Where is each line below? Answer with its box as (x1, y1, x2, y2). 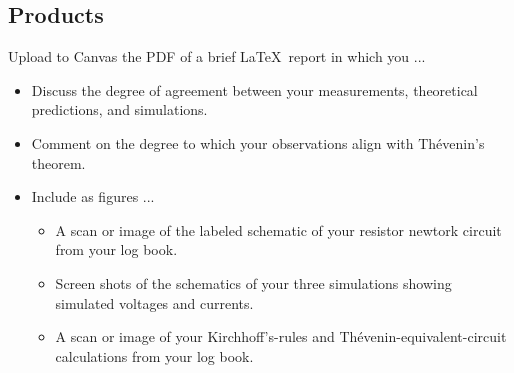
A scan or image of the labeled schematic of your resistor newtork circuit (55, 219, 502, 240)
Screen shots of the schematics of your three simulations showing (55, 272, 452, 293)
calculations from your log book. (55, 345, 254, 366)
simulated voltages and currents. (55, 292, 254, 313)
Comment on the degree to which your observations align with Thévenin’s (31, 132, 485, 153)
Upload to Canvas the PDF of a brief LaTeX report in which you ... (8, 46, 426, 67)
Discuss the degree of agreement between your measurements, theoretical (31, 79, 478, 100)
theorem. (31, 152, 86, 173)
